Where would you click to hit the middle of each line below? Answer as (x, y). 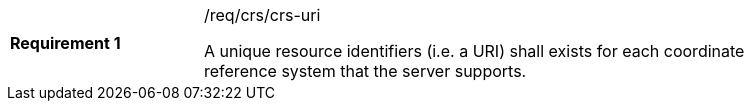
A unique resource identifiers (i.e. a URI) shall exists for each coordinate (474, 51)
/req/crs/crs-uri (262, 15)
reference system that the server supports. (365, 71)
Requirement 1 (65, 43)
